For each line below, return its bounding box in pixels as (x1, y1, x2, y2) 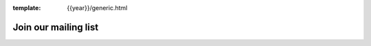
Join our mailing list (12, 21, 99, 33)
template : (12, 4, 41, 11)
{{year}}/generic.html (67, 4, 128, 11)
